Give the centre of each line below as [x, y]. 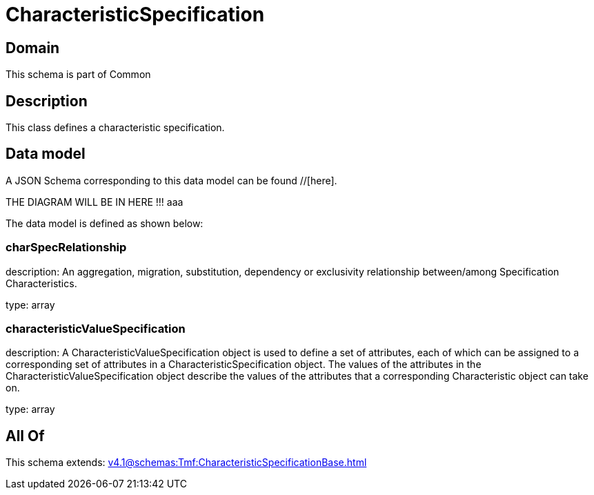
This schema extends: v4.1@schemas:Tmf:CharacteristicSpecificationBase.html [186, 463]
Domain [33, 48]
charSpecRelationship [66, 247]
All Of [25, 436]
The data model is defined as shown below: [105, 223]
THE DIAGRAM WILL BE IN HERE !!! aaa [95, 202]
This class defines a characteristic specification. [115, 128]
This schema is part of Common [78, 75]
